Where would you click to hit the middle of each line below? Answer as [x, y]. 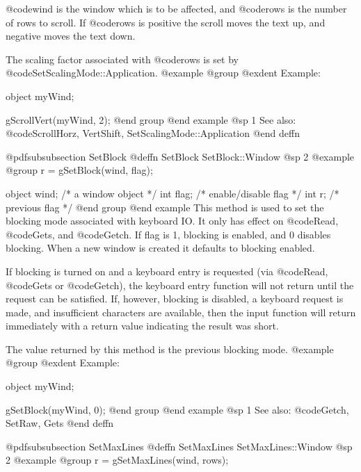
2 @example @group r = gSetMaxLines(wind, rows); [117, 460]
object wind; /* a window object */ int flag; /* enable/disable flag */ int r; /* [173, 193]
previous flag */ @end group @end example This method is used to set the [165, 207]
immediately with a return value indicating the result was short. [142, 326]
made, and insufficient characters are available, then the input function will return [181, 312]
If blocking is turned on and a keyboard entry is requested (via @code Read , [167, 271]
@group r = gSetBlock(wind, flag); [79, 170]
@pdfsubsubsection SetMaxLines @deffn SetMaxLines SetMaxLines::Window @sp [179, 446]
